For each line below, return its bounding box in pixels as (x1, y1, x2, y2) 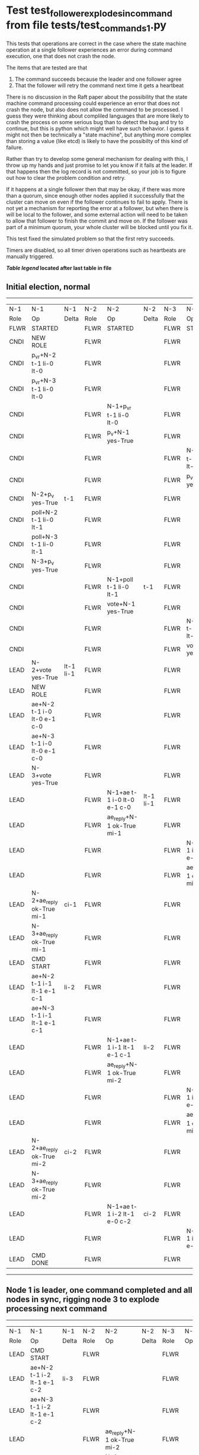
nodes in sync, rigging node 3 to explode (6, 1295, 160, 1305)
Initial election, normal (6, 281, 91, 291)
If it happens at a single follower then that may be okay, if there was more (6, 186, 185, 193)
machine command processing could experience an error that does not (6, 100, 180, 107)
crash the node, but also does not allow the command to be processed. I (6, 106, 183, 113)
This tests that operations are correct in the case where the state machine (6, 40, 187, 47)
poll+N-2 (31, 508, 58, 516)
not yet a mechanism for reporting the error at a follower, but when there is (6, 205, 188, 212)
